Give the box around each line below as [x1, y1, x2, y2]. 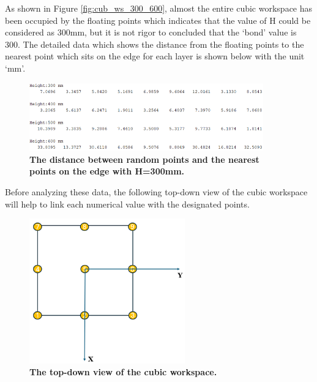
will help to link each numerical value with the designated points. [5, 197, 250, 210]
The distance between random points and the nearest [29, 152, 259, 165]
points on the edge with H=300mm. [29, 165, 185, 178]
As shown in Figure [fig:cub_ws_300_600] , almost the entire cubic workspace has [5, 2, 313, 14]
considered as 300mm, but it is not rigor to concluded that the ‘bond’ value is [5, 26, 297, 39]
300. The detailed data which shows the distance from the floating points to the [5, 37, 304, 50]
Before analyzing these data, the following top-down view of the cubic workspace [5, 185, 308, 198]
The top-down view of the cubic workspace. [29, 365, 217, 378]
